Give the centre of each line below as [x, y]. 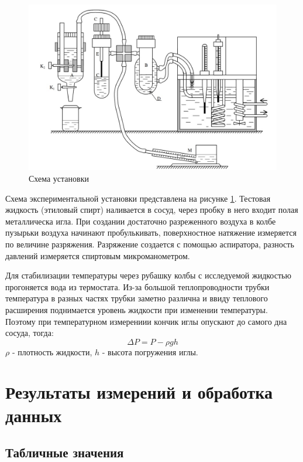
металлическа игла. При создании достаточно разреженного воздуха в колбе [141, 221]
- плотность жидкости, [52, 351]
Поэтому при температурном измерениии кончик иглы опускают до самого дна [146, 321]
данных [34, 415]
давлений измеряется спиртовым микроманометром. [98, 255]
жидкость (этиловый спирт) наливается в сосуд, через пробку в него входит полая [152, 210]
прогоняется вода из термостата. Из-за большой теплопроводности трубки [137, 286]
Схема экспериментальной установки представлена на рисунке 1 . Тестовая [138, 198]
